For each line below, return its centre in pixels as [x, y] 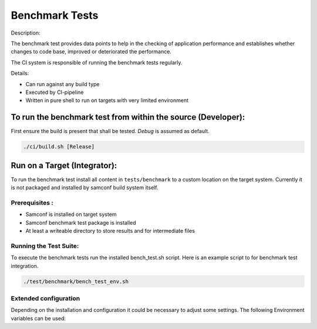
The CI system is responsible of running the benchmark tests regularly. [97, 62]
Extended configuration [45, 298]
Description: [26, 33]
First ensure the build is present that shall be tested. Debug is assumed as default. [110, 131]
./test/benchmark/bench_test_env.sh [76, 281]
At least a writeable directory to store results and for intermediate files [110, 230]
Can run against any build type [63, 84]
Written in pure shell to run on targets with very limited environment [107, 100]
